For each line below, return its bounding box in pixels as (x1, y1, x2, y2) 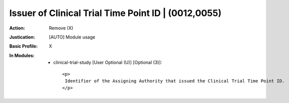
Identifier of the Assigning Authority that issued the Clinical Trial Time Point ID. (64, 78, 285, 83)
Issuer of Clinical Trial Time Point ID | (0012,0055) (9, 7, 222, 18)
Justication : (9, 34, 35, 40)
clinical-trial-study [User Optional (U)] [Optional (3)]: (53, 59, 162, 65)
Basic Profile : (9, 43, 38, 49)
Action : (9, 25, 25, 31)
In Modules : (9, 52, 35, 58)
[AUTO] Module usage (49, 34, 95, 40)
